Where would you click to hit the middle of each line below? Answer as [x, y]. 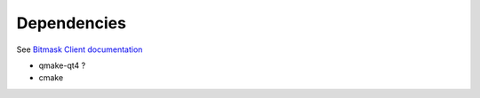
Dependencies [71, 23]
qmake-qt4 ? [62, 65]
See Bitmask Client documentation [80, 49]
